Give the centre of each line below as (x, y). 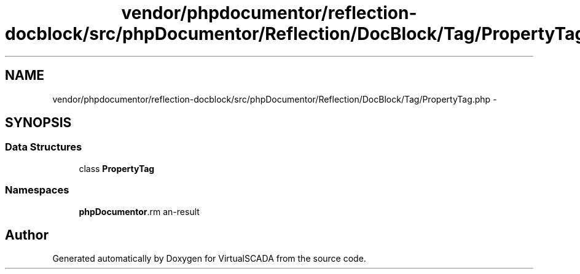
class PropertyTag (117, 168)
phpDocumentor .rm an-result (139, 211)
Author (27, 235)
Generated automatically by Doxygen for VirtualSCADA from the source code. (209, 259)
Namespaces (37, 190)
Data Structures (44, 147)
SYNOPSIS (38, 123)
